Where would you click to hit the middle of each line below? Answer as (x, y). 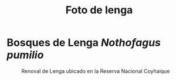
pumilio (25, 55)
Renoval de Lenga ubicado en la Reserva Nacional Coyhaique (96, 71)
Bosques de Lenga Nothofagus (84, 43)
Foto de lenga (99, 10)
